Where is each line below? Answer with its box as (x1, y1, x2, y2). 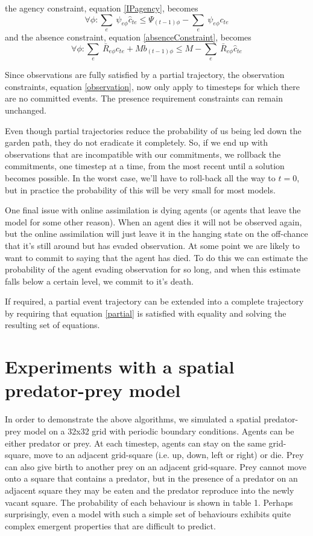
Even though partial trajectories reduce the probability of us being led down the (5, 124, 302, 137)
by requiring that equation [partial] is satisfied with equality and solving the (5, 306, 286, 319)
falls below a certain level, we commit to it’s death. (5, 274, 194, 287)
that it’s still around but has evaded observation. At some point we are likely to (5, 239, 300, 251)
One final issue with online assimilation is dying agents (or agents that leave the (5, 204, 301, 216)
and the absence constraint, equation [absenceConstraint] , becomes (5, 30, 251, 43)
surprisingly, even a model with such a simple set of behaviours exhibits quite (5, 508, 291, 520)
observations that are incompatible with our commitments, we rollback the (5, 147, 281, 160)
